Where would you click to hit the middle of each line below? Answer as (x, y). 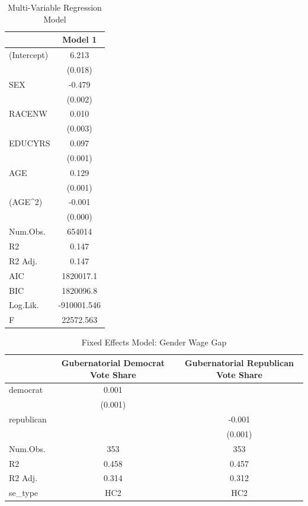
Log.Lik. (24, 305)
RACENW (28, 113)
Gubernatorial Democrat (113, 362)
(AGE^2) (26, 202)
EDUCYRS (30, 143)
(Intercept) (29, 55)
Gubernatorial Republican (239, 362)
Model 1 (80, 39)
